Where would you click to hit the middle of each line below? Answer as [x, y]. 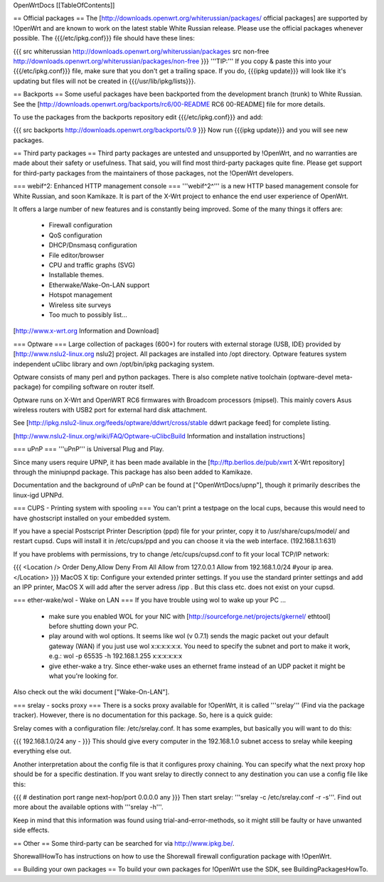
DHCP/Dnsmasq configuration [93, 245]
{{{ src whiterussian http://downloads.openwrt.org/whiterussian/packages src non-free [141, 51]
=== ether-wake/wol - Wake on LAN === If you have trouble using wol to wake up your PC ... [149, 600]
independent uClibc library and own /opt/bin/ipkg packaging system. [114, 364]
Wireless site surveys [80, 305]
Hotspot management [81, 295]
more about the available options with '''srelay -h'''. [88, 807]
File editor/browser [76, 255]
